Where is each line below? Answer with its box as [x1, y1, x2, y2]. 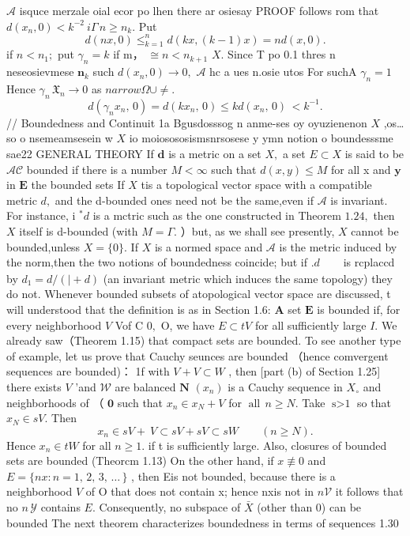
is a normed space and [154, 238, 263, 255]
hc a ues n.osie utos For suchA [209, 63, 357, 80]
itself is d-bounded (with [19, 223, 138, 240]
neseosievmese [6, 63, 74, 80]
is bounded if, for [317, 300, 401, 317]
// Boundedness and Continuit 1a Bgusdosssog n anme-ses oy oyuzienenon [6, 114, 367, 130]
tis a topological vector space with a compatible [141, 176, 372, 193]
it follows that [335, 483, 404, 500]
